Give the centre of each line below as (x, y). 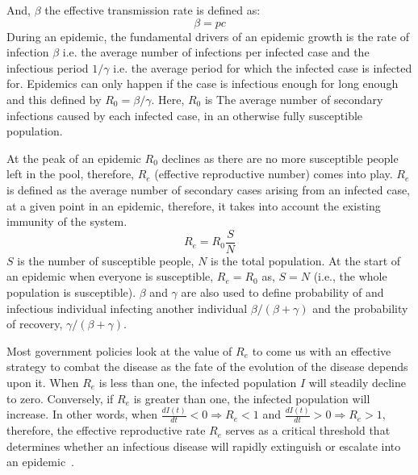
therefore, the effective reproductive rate (106, 430)
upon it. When (43, 382)
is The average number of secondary (294, 99)
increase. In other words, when (82, 414)
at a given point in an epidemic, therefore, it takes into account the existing (194, 205)
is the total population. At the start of (306, 260)
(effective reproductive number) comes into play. (274, 174)
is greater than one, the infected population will (252, 398)
